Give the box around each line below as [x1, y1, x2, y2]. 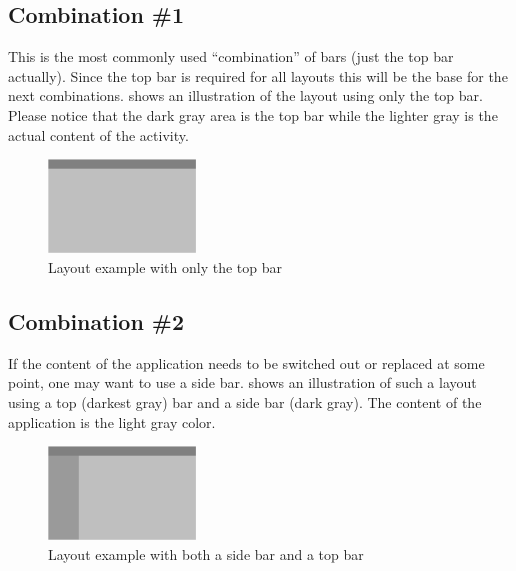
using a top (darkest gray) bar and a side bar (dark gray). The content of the [8, 391, 482, 412]
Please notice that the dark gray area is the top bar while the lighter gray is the [8, 104, 498, 125]
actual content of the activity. [8, 124, 189, 145]
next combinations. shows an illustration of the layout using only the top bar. [8, 85, 483, 106]
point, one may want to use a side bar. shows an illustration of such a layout [8, 372, 477, 393]
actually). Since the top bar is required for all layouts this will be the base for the [8, 65, 508, 86]
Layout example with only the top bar [48, 256, 282, 277]
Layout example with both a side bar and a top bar [48, 543, 364, 564]
